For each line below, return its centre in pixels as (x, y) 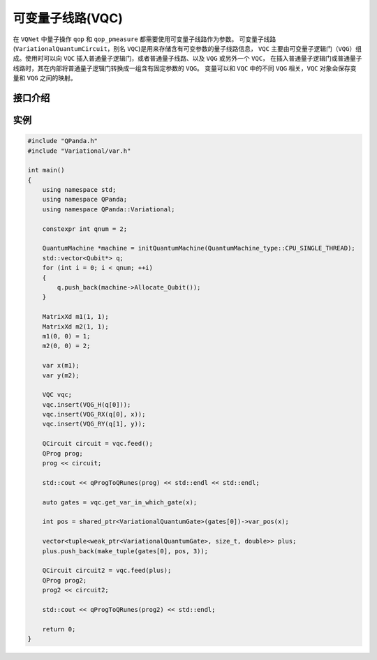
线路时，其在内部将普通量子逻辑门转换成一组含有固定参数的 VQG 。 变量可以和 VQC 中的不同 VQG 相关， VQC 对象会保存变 (185, 68)
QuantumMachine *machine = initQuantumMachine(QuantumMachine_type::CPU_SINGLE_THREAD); (199, 248)
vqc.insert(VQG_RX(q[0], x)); (94, 414)
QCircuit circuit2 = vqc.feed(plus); (107, 571)
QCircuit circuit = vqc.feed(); (98, 444)
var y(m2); (61, 375)
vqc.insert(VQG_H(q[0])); (87, 404)
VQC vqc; (57, 395)
